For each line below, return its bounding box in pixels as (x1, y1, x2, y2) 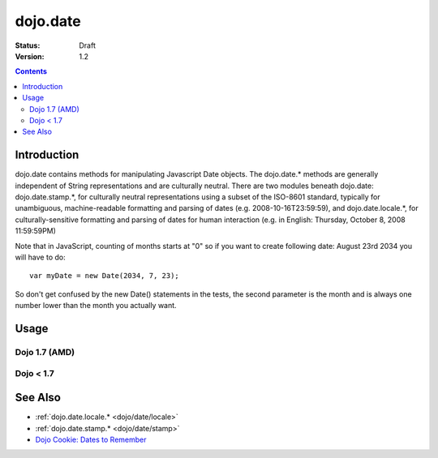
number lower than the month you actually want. (15, 301, 178, 310)
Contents (15, 66, 48, 76)
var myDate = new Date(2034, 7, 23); (29, 272, 180, 280)
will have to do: (15, 252, 66, 262)
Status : (15, 41, 41, 50)
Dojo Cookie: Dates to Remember (35, 434, 147, 444)
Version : (15, 51, 45, 61)
